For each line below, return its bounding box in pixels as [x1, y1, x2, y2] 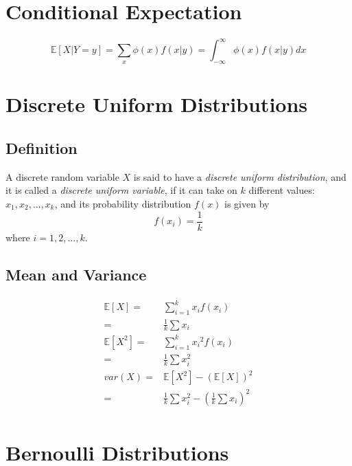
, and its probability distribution [54, 197, 191, 211]
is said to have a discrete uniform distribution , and [133, 169, 347, 184]
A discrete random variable [5, 169, 119, 184]
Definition [5, 137, 78, 159]
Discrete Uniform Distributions [5, 90, 308, 118]
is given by [224, 197, 270, 211]
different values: [248, 183, 315, 197]
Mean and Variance [5, 263, 147, 285]
